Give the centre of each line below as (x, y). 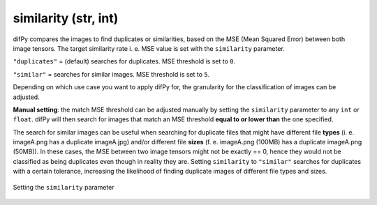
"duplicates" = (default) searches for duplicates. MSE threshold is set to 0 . (124, 61)
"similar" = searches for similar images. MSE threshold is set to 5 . (111, 74)
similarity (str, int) (66, 18)
